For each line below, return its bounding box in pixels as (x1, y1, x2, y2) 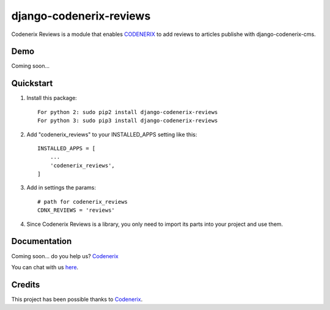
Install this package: (26, 95, 78, 102)
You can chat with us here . (11, 263, 79, 271)
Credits (11, 279, 40, 290)
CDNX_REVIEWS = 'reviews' (37, 207, 116, 214)
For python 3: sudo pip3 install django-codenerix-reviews (37, 117, 218, 124)
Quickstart (11, 78, 53, 88)
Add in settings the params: (26, 184, 96, 192)
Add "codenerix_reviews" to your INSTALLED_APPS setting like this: (26, 131, 197, 138)
